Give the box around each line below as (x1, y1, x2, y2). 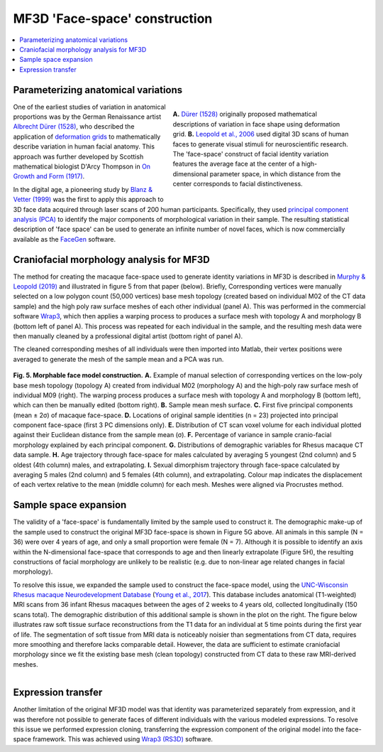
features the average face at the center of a (172, 160, 301, 168)
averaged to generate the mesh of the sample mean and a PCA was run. (13, 355, 224, 363)
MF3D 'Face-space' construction (13, 11, 213, 26)
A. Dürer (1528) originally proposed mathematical (172, 110, 317, 119)
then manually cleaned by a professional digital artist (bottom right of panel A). (13, 331, 243, 340)
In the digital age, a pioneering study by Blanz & (13, 185, 152, 193)
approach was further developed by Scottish (13, 152, 144, 161)
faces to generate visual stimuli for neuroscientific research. (172, 139, 348, 149)
